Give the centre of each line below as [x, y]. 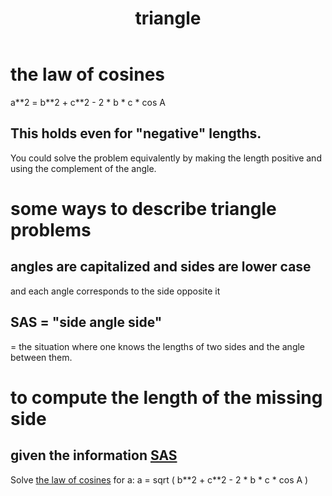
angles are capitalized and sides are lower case [161, 267]
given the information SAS [94, 455]
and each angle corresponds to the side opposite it [115, 291]
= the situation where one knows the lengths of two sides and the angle [158, 346]
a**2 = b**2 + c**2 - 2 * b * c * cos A [88, 102]
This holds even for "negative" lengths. [136, 133]
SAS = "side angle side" [86, 322]
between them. [41, 357]
